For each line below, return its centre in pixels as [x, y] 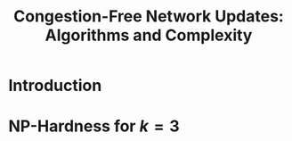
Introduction [55, 86]
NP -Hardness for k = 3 [94, 126]
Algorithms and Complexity [149, 35]
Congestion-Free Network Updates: [149, 17]
